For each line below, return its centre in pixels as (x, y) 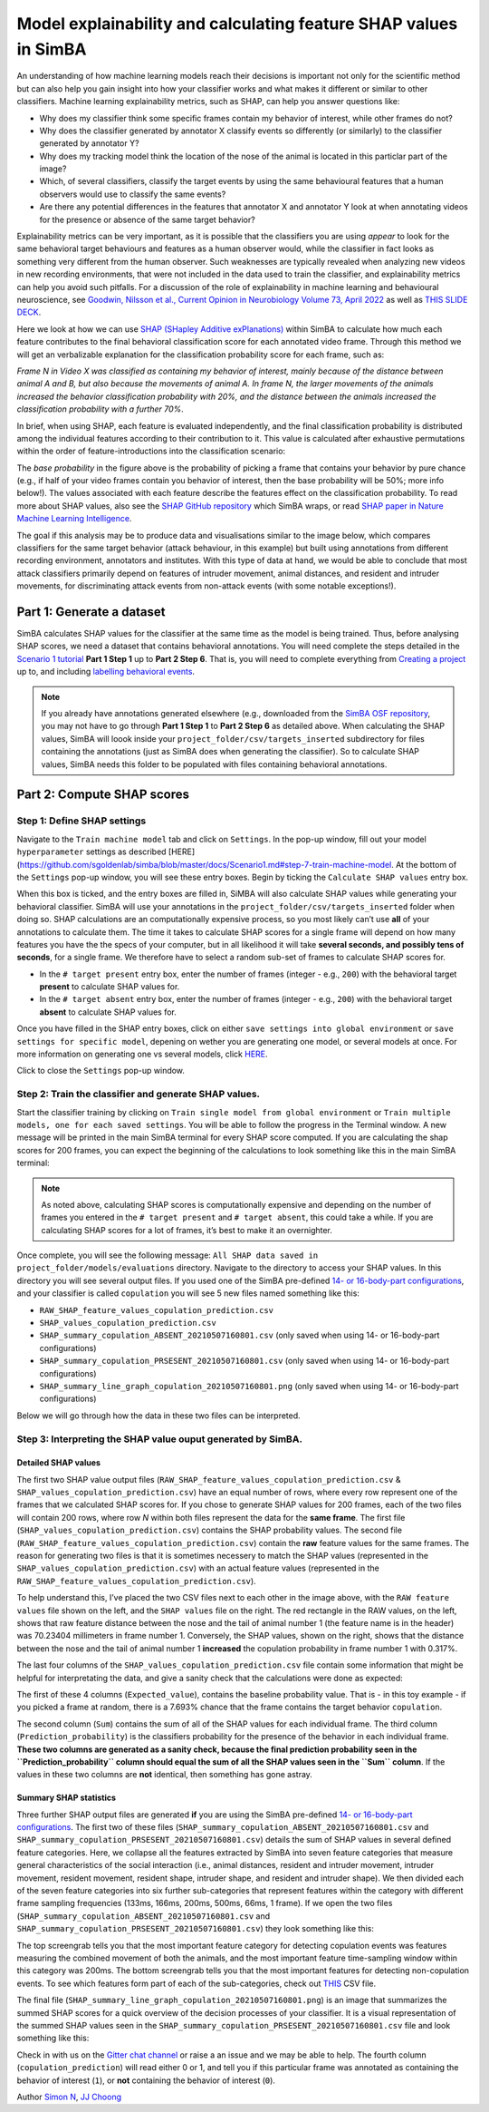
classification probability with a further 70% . (101, 409)
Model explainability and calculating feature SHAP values (237, 24)
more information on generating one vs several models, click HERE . (142, 1054)
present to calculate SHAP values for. (110, 987)
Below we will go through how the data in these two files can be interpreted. (158, 1416)
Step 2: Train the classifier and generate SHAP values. (139, 1095)
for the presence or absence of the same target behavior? (147, 219)
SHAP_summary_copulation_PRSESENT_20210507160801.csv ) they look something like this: (196, 1929)
